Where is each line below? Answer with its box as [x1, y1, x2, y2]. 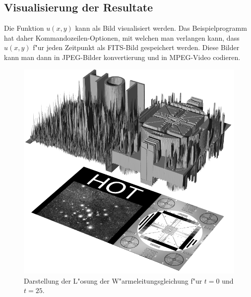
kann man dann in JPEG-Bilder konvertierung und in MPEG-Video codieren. [4, 52, 241, 62]
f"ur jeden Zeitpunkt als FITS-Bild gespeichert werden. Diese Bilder [33, 42, 240, 53]
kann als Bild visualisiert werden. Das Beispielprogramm [75, 23, 247, 33]
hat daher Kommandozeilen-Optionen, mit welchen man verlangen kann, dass [4, 32, 240, 43]
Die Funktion [4, 23, 44, 33]
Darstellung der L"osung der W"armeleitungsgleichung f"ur [24, 275, 202, 286]
